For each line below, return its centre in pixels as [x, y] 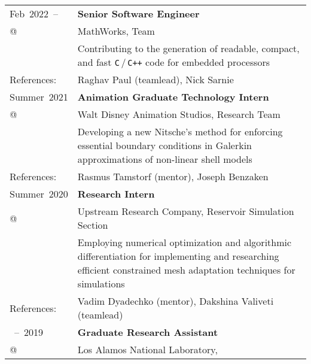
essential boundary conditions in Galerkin [165, 145]
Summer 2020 [39, 194]
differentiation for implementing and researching [178, 256]
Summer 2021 [39, 97]
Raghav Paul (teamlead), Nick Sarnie [155, 79]
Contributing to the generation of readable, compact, [188, 48]
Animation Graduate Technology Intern [173, 97]
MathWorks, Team [116, 31]
